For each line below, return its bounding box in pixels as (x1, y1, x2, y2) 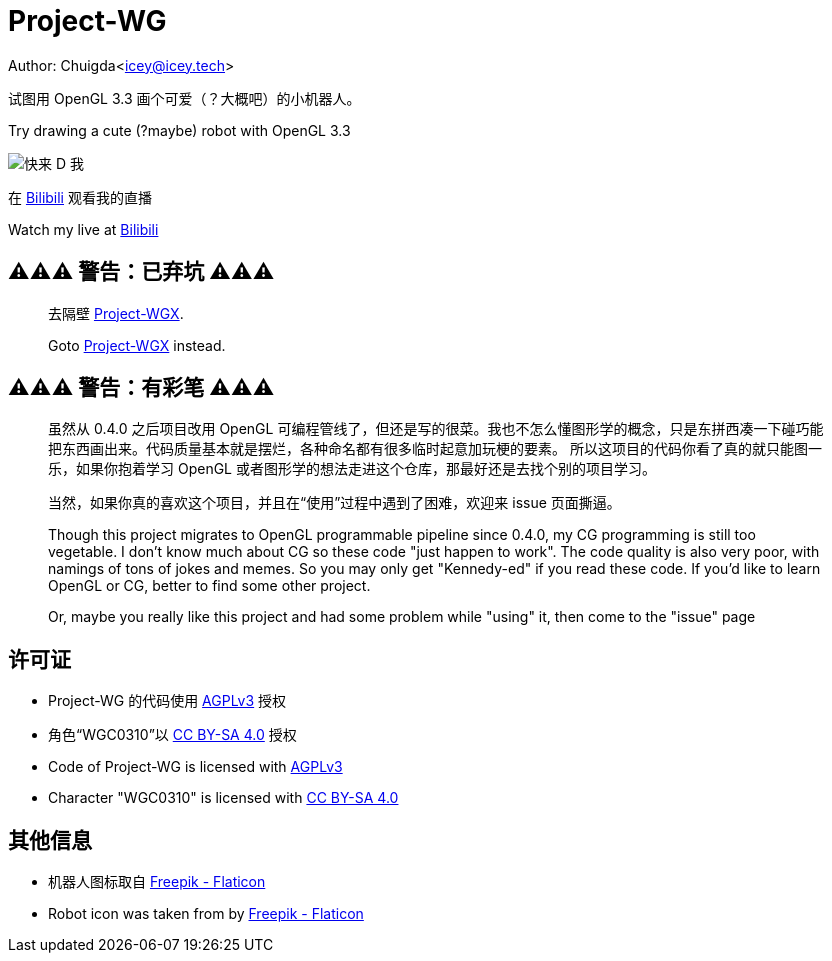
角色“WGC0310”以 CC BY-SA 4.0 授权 (48, 726, 297, 744)
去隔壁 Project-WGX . (48, 304, 184, 322)
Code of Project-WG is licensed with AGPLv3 (48, 758, 343, 776)
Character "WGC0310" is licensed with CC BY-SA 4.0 (48, 789, 399, 807)
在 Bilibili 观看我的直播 (8, 188, 152, 206)
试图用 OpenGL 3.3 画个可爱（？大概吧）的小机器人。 (8, 89, 361, 107)
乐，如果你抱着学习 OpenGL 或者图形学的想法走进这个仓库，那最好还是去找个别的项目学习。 (48, 460, 656, 478)
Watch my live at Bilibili (8, 220, 159, 238)
